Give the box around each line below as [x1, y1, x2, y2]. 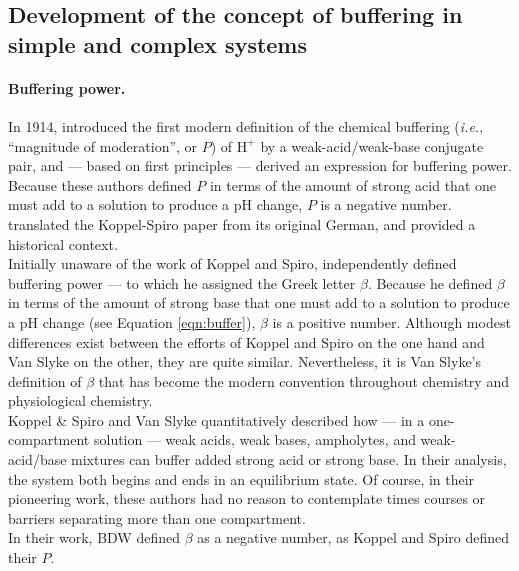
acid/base [8, 449, 67, 470]
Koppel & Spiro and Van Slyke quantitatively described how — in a [8, 409, 425, 430]
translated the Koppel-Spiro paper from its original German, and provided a [8, 213, 476, 234]
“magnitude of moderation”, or [8, 135, 198, 156]
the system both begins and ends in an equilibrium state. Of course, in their [8, 468, 475, 489]
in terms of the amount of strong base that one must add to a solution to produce [8, 292, 510, 313]
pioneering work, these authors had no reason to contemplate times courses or [8, 488, 486, 509]
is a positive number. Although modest [272, 311, 511, 332]
